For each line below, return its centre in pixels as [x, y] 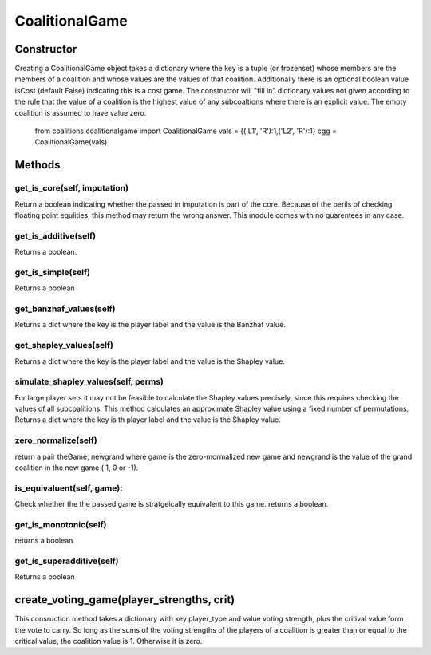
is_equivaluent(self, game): [69, 488]
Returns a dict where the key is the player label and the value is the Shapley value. [150, 361]
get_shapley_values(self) [64, 345]
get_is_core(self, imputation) [72, 188]
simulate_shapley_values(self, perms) [89, 381]
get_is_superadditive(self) [67, 561]
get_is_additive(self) [55, 235]
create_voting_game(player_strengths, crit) [125, 600]
